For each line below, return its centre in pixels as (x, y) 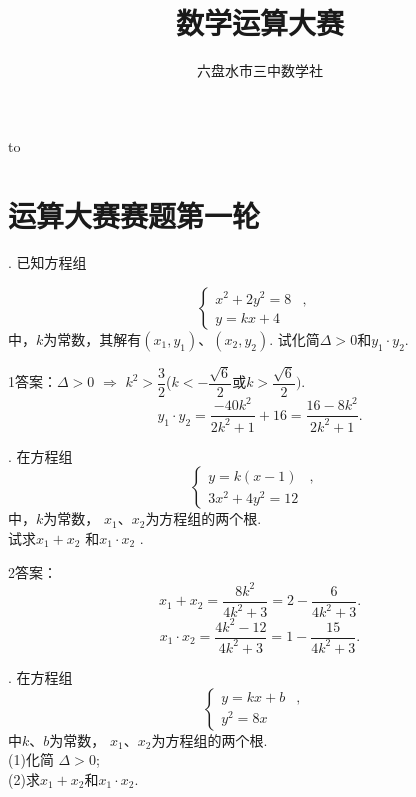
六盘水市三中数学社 (260, 70)
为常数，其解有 (92, 339)
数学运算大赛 (259, 22)
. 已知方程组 (47, 262)
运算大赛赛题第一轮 (134, 214)
